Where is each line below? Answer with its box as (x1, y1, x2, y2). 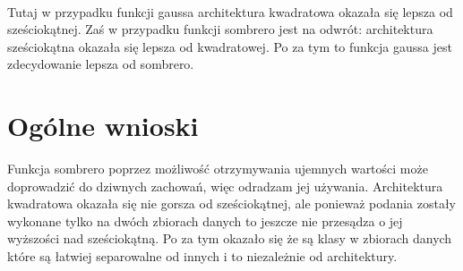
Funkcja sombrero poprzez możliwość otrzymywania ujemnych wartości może (7, 159, 428, 178)
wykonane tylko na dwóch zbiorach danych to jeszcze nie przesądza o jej (7, 211, 403, 230)
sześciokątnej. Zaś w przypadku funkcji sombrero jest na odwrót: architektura (7, 20, 433, 38)
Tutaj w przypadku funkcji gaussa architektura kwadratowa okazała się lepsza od (7, 2, 453, 21)
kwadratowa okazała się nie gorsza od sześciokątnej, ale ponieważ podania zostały (7, 194, 456, 213)
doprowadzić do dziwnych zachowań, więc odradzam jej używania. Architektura (7, 176, 443, 195)
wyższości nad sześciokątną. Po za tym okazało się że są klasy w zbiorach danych (7, 229, 452, 248)
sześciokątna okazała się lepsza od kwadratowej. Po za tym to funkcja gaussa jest (7, 37, 452, 55)
